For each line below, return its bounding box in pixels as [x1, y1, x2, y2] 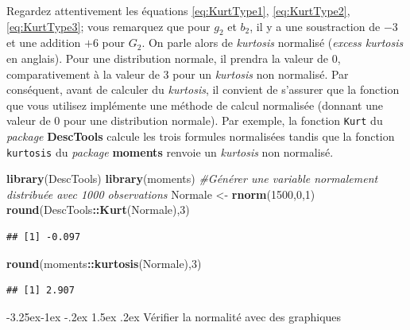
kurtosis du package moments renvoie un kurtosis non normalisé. [6, 143, 334, 160]
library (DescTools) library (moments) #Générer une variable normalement [6, 170, 378, 187]
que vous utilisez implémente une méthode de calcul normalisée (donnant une [6, 96, 383, 113]
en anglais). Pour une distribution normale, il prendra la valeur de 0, [6, 49, 341, 66]
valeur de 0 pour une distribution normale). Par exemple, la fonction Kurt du [6, 112, 383, 129]
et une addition [6, 34, 81, 51]
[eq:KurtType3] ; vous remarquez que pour [6, 17, 211, 34]
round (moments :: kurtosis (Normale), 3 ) [6, 254, 202, 271]
